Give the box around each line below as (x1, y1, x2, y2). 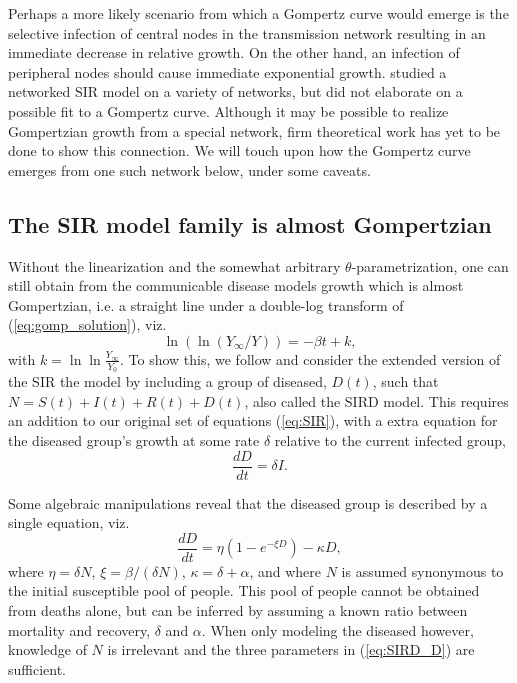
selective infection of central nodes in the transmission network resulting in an (8, 22, 486, 43)
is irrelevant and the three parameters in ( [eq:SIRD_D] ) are (107, 639, 475, 660)
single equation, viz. (8, 512, 130, 533)
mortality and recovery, (8, 619, 151, 640)
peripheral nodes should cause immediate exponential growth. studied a (8, 61, 447, 82)
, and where (249, 560, 322, 581)
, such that (372, 371, 439, 392)
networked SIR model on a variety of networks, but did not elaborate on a (8, 81, 463, 102)
